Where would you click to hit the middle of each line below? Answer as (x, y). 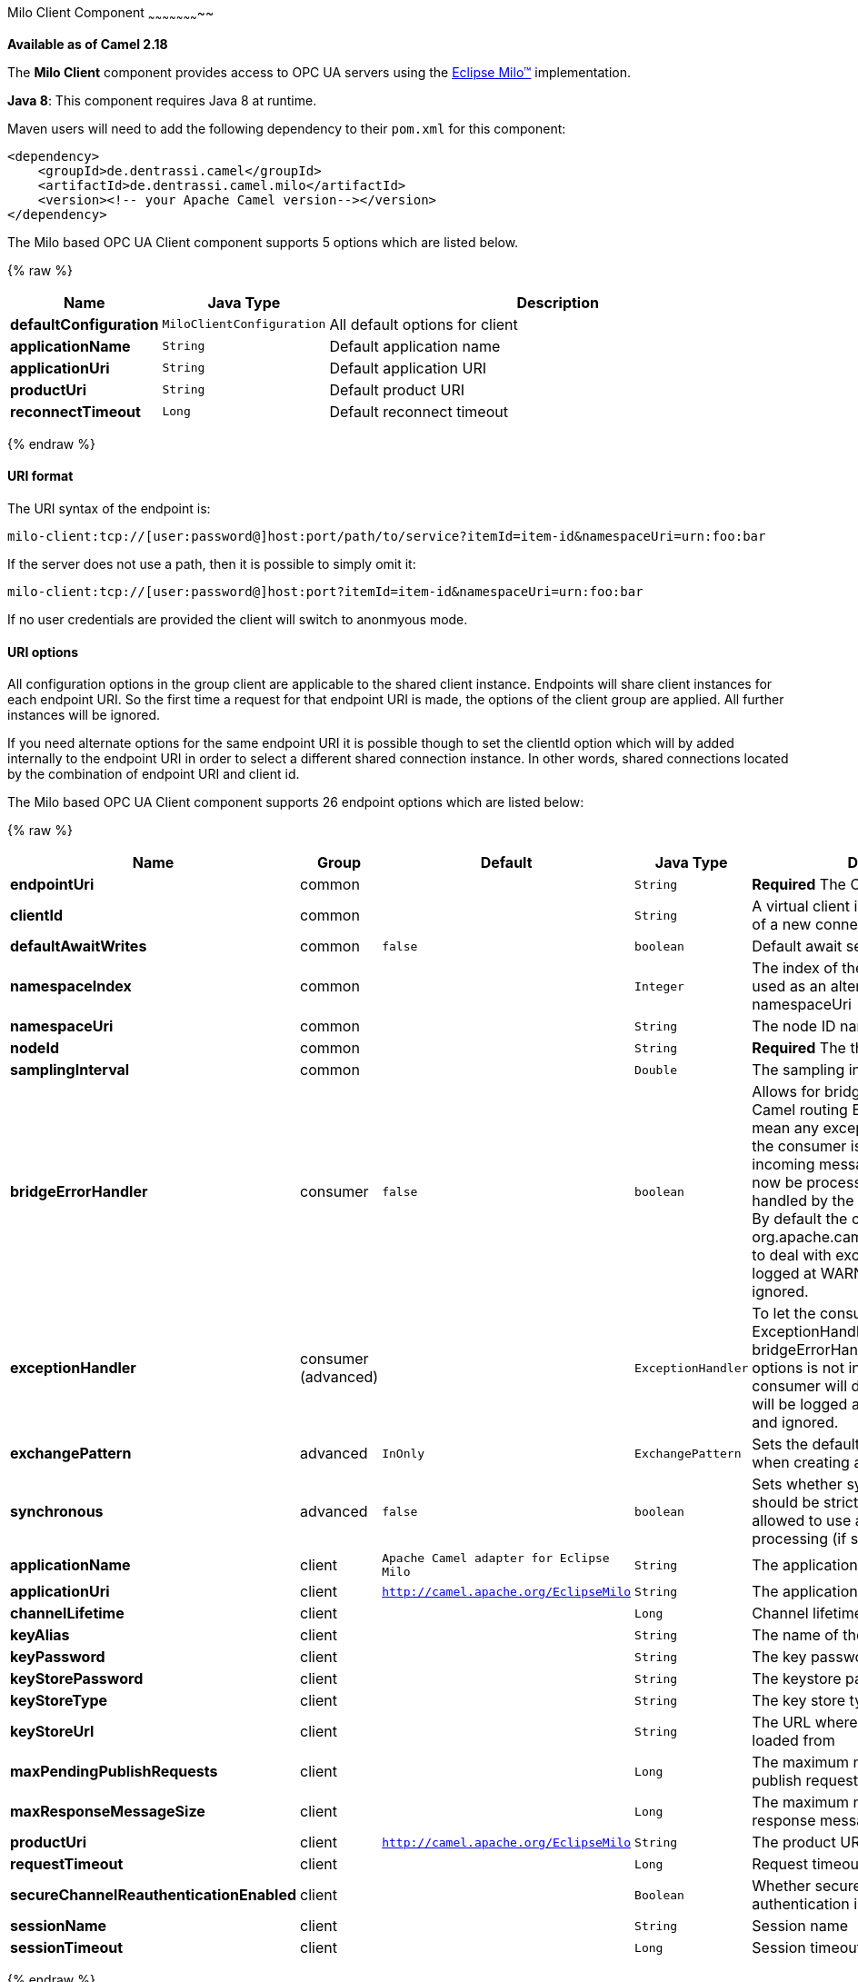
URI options (43, 652)
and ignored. (795, 1423)
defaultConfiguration (85, 324)
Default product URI (397, 389)
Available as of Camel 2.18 (88, 44)
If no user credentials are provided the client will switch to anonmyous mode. (238, 620)
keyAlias (40, 1635)
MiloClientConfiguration (244, 324)
